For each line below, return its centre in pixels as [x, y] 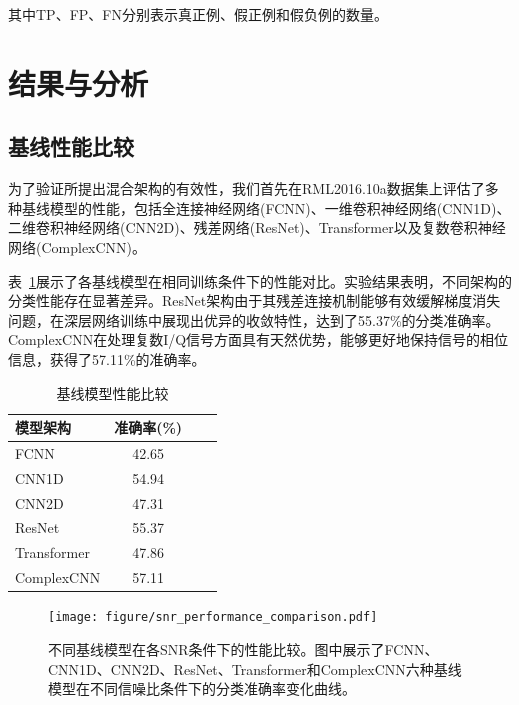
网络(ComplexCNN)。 [77, 246]
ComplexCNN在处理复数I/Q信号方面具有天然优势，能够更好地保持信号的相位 [258, 339]
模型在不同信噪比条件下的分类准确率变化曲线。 [202, 688]
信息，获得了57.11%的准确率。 [107, 358]
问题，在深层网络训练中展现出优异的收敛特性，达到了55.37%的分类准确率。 [254, 319]
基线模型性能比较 [112, 392]
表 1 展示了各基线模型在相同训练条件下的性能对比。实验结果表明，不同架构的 [260, 280]
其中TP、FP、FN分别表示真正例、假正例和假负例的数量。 [198, 14]
